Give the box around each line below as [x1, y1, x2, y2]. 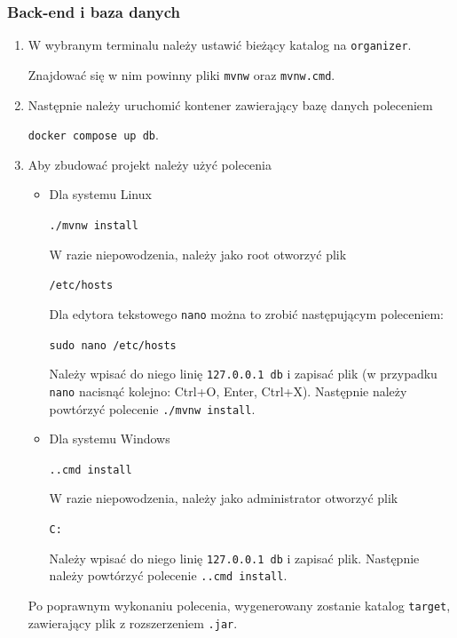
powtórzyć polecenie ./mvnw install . [49, 399, 256, 418]
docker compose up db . [28, 125, 159, 144]
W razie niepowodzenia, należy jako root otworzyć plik [49, 244, 347, 263]
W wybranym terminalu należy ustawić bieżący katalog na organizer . [28, 36, 412, 54]
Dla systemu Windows [49, 429, 170, 448]
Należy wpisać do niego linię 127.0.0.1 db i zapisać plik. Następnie [49, 548, 420, 567]
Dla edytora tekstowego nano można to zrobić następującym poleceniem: [49, 304, 444, 323]
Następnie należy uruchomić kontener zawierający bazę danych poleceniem [28, 95, 433, 114]
